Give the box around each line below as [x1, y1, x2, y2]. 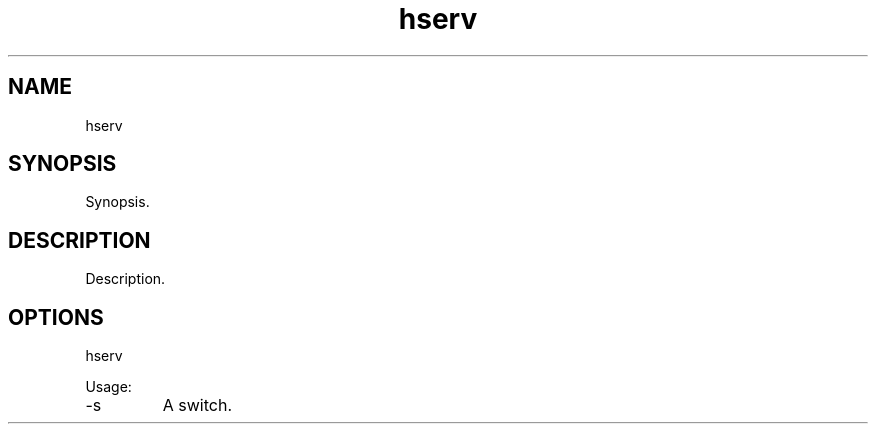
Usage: [85, 378, 132, 396]
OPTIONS [8, 304, 104, 330]
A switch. [162, 395, 233, 416]
